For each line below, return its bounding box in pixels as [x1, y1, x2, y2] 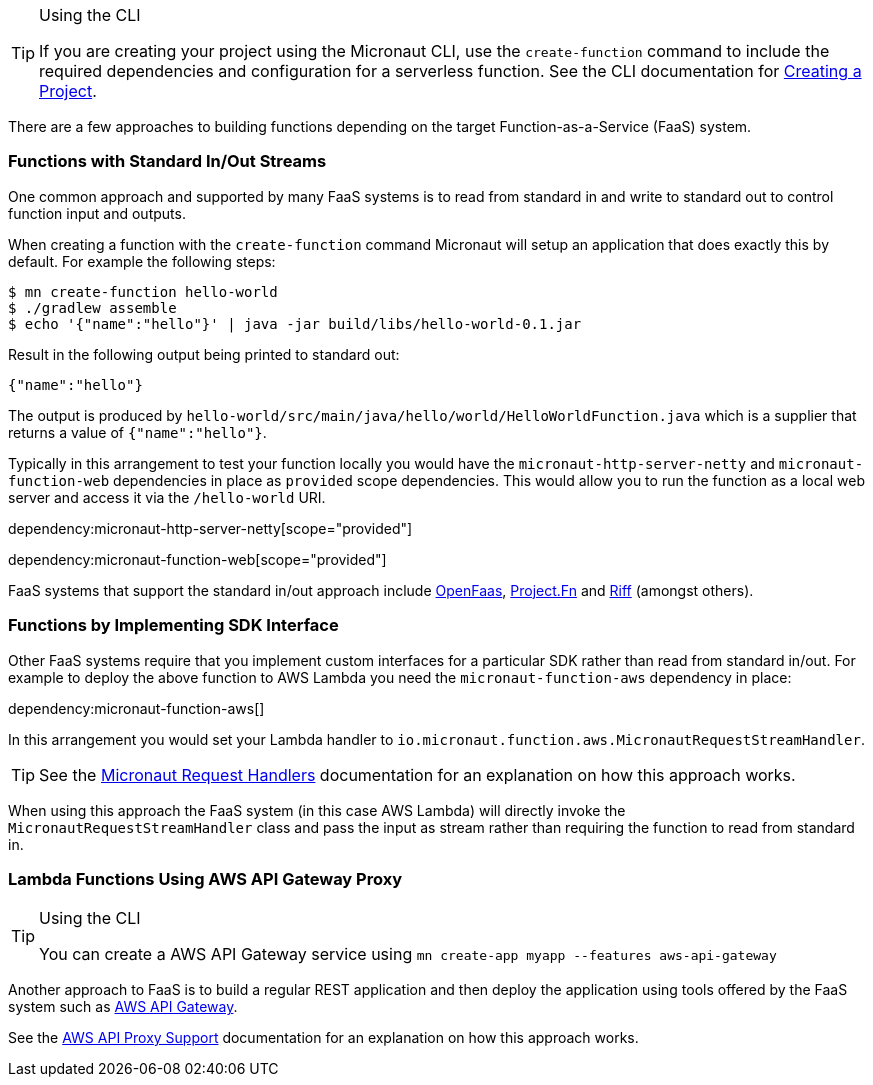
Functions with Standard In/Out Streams [8, 151, 327, 172]
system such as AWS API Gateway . [8, 998, 238, 1016]
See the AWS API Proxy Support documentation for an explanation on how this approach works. [8, 1029, 639, 1047]
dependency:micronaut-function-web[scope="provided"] [8, 550, 387, 568]
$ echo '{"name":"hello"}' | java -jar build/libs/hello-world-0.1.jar [8, 315, 582, 332]
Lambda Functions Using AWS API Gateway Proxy [8, 868, 402, 889]
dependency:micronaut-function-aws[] [8, 699, 265, 717]
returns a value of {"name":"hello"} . [8, 423, 267, 441]
